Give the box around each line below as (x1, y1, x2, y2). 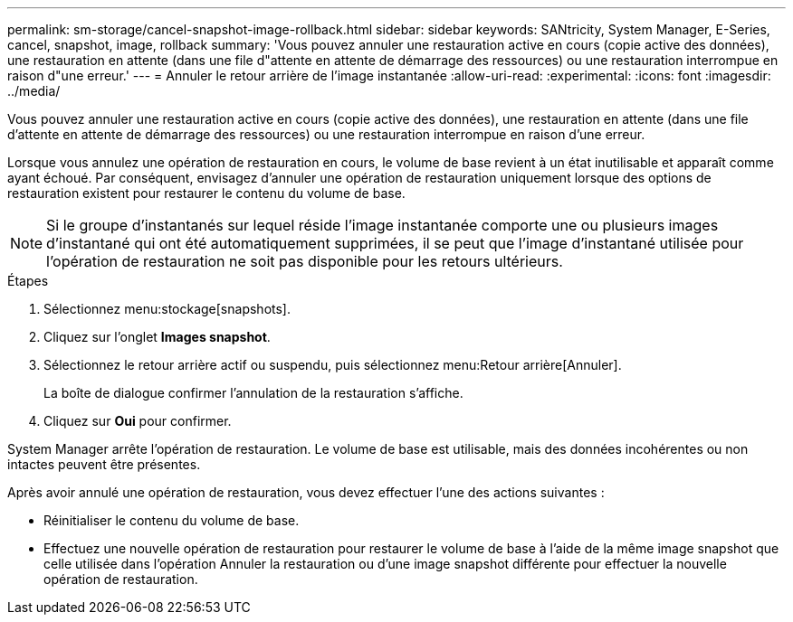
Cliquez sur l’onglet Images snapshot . (43, 329, 271, 344)
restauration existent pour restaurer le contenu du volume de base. (7, 185, 406, 201)
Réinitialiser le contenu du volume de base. (43, 513, 300, 528)
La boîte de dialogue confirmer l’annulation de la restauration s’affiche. (43, 385, 463, 401)
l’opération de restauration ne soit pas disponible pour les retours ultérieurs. (46, 252, 563, 270)
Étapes (7, 273, 49, 288)
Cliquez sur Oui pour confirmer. (43, 413, 232, 429)
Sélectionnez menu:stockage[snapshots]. (43, 301, 291, 316)
